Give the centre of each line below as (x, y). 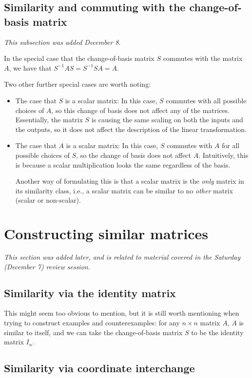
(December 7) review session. (47, 266)
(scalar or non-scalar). (48, 200)
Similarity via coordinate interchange (99, 368)
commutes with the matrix (203, 58)
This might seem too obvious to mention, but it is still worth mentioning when (122, 313)
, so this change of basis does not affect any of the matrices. (140, 110)
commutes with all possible (206, 100)
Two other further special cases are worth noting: (78, 84)
